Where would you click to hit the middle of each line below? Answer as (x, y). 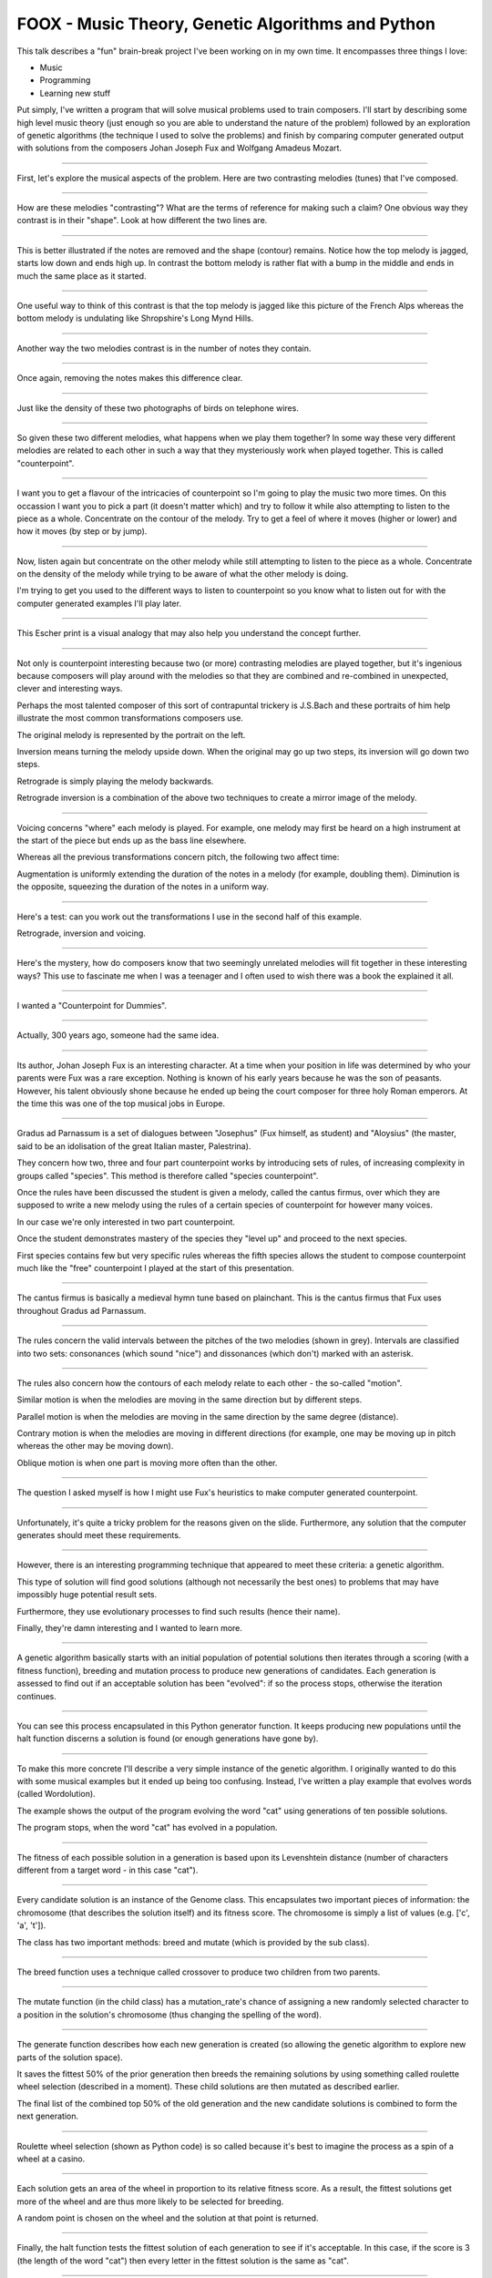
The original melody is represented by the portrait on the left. (131, 734)
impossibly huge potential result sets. (87, 1595)
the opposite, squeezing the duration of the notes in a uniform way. (143, 887)
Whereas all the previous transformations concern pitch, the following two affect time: (178, 857)
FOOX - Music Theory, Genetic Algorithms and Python (226, 24)
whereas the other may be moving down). (95, 1446)
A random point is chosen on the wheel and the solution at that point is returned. (168, 2218)
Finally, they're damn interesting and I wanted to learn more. (130, 1627)
